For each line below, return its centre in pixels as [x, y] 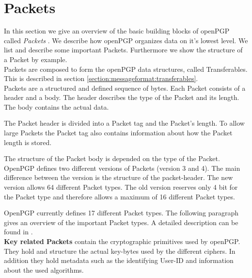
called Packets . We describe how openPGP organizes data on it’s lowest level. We [126, 40]
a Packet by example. [36, 59]
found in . [18, 232]
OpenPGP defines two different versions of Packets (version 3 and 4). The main [122, 168]
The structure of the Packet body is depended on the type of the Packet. [112, 158]
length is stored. [28, 142]
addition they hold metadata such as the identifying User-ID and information [119, 260]
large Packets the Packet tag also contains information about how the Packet [118, 133]
